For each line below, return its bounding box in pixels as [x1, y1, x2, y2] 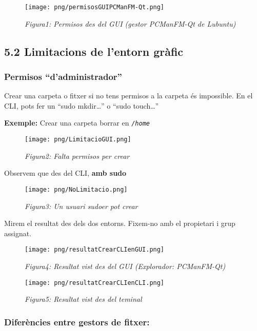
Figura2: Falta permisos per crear [25, 150, 130, 161]
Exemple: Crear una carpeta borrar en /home [4, 117, 150, 128]
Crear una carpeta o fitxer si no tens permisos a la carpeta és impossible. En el [4, 90, 253, 101]
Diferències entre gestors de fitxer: [4, 315, 150, 328]
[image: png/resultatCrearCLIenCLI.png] [25, 279, 165, 286]
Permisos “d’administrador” [4, 70, 122, 82]
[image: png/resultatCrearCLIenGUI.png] [25, 246, 165, 254]
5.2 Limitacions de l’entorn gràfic [4, 43, 184, 59]
